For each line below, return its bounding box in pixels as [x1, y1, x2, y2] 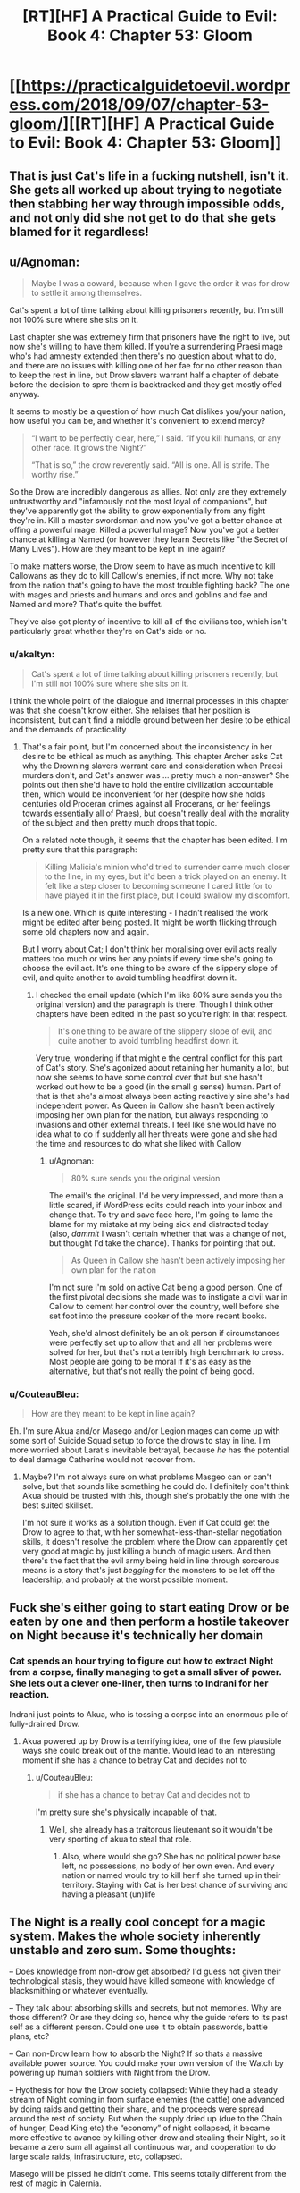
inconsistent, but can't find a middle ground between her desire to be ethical [9, 714, 291, 725]
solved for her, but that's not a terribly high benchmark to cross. [48, 1346, 284, 1357]
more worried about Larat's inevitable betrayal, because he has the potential [9, 1444, 290, 1455]
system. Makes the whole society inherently [9, 1929, 261, 1944]
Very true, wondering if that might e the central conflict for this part [35, 1053, 283, 1063]
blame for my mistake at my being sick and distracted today [48, 1218, 270, 1229]
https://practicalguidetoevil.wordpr [21, 76, 291, 96]
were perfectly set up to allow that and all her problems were [48, 1337, 273, 1348]
